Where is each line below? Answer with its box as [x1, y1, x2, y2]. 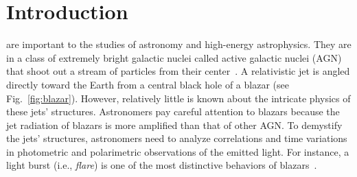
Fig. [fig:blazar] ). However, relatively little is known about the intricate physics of [6, 91, 351, 105]
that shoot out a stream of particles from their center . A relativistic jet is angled [6, 64, 350, 78]
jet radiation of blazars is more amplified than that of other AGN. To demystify [6, 117, 343, 132]
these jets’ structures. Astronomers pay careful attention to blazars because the [6, 104, 340, 119]
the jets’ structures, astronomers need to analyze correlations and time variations [6, 131, 347, 145]
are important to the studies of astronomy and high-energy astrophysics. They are [6, 37, 352, 51]
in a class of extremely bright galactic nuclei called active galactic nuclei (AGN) [6, 50, 342, 64]
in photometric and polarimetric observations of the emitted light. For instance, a [6, 144, 349, 158]
